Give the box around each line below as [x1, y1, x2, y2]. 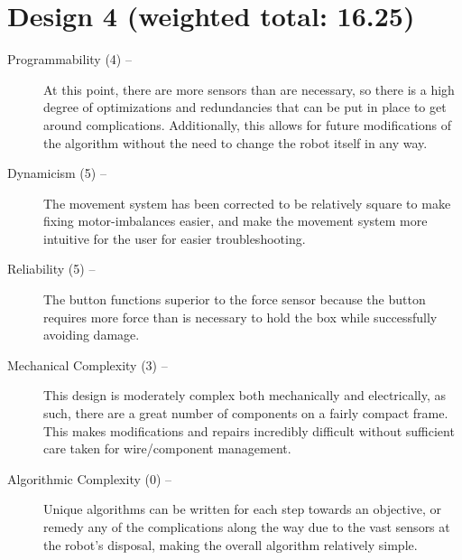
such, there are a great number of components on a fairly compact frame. [43, 404, 448, 423]
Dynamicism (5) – [7, 163, 106, 182]
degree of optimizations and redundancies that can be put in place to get [43, 98, 447, 117]
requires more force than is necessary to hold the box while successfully [43, 307, 438, 326]
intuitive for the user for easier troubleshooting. [43, 229, 306, 247]
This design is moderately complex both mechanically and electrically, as [43, 386, 447, 405]
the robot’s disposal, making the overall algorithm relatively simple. [43, 535, 418, 554]
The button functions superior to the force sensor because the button [43, 290, 426, 309]
